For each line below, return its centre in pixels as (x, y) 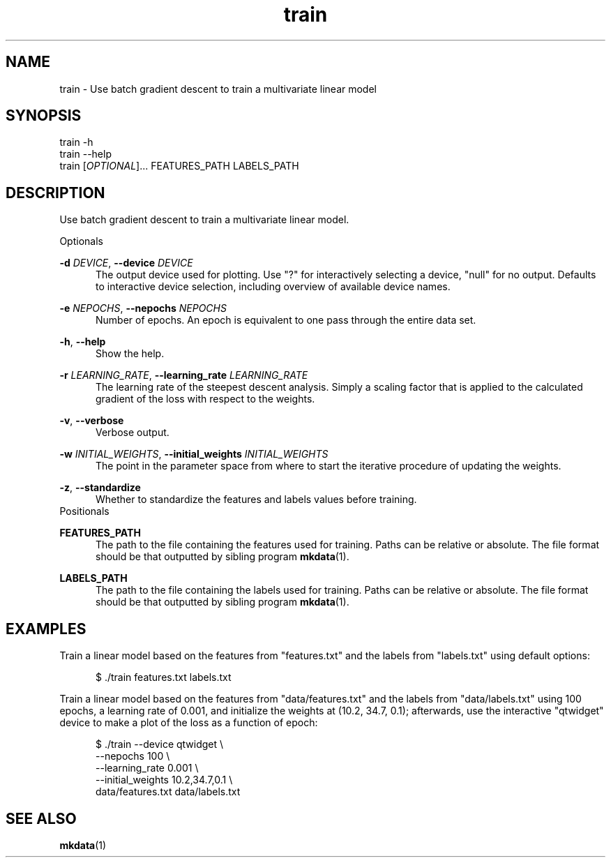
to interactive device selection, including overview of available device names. (273, 287)
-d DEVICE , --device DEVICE (126, 263)
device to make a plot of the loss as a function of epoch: (189, 723)
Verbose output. (133, 433)
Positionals (84, 511)
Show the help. (130, 354)
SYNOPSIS (44, 116)
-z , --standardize (100, 488)
